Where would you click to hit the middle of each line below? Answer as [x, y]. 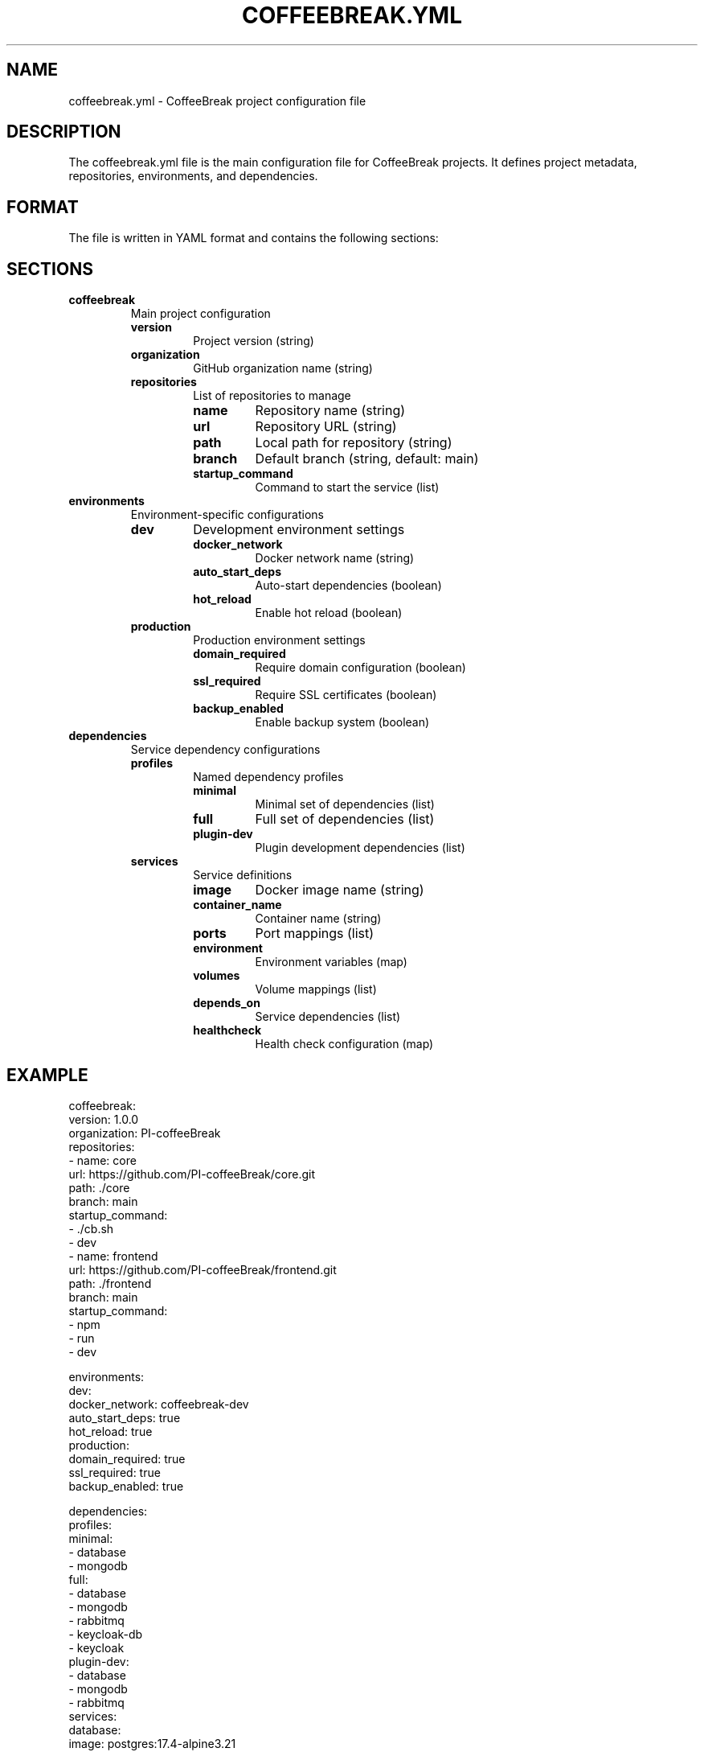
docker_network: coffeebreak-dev [159, 1404]
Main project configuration [201, 314]
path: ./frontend [110, 1283]
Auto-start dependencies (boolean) [348, 586]
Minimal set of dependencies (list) [345, 804]
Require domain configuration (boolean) [360, 668]
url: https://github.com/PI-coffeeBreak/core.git [192, 1174]
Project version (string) [254, 341]
